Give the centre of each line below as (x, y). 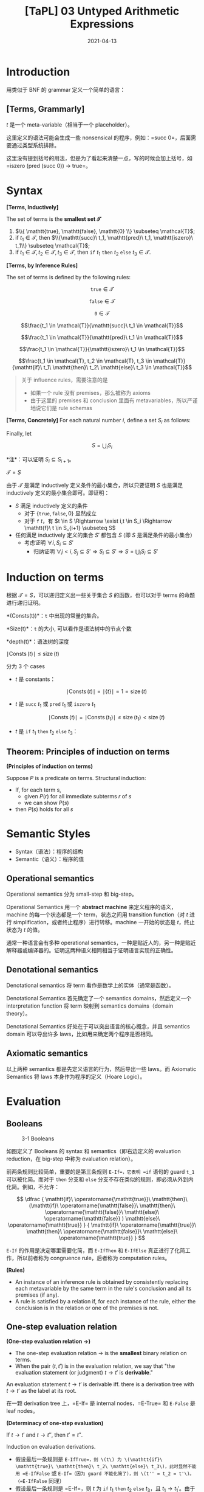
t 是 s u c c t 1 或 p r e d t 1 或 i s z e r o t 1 (55, 704)
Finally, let (19, 433)
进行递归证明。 (25, 602)
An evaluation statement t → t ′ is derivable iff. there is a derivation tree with (100, 1384)
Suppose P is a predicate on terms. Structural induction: (76, 778)
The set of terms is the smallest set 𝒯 (54, 219)
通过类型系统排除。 (35, 145)
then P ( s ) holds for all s (44, 809)
